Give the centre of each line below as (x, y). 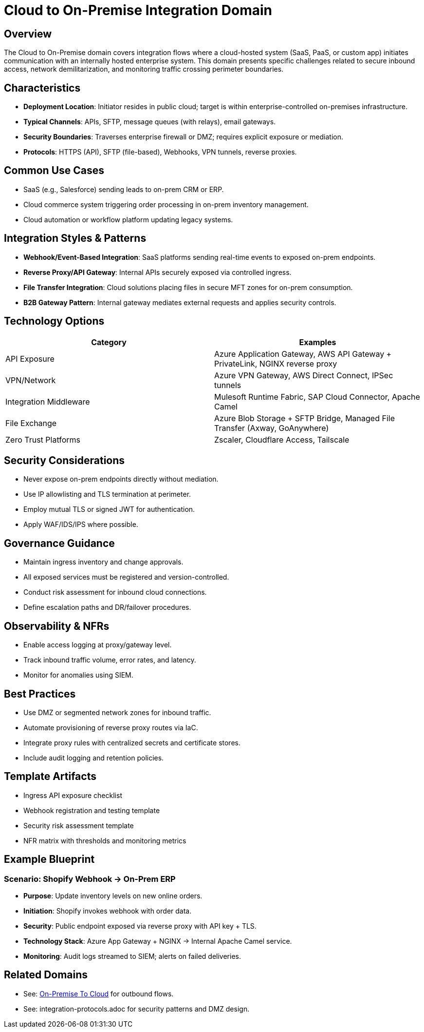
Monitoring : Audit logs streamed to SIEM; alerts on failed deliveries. (132, 956)
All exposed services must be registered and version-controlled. (126, 577)
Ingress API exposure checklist (73, 795)
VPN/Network (31, 380)
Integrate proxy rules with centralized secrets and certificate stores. (132, 742)
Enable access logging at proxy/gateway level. (98, 645)
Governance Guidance (59, 543)
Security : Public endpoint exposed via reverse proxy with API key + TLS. (140, 926)
